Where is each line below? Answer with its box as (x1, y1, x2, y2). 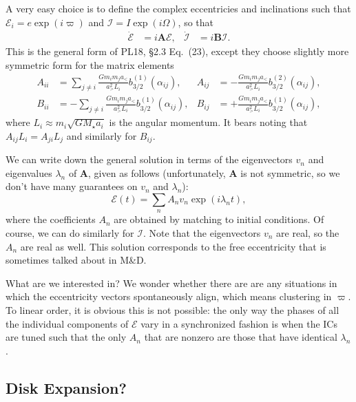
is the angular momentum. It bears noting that (109, 115, 308, 129)
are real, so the (276, 226, 339, 240)
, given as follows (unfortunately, (88, 165, 226, 180)
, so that (178, 14, 214, 29)
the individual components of (6, 316, 129, 330)
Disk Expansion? (6, 377, 127, 398)
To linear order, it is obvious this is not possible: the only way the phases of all (6, 302, 339, 317)
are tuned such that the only (6, 330, 127, 344)
